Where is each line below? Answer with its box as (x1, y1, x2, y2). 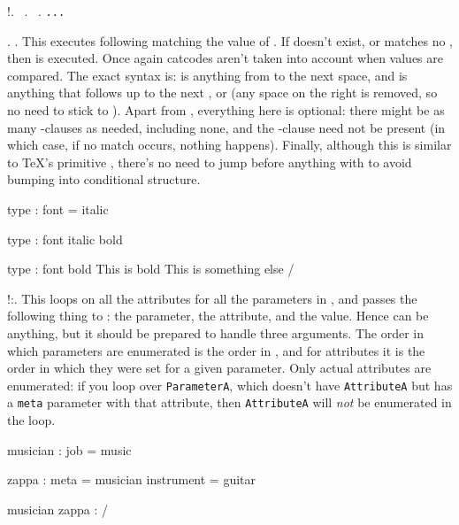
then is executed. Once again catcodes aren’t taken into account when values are (7, 49, 443, 67)
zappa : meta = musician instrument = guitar (7, 470, 256, 489)
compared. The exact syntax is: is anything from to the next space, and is (7, 66, 408, 84)
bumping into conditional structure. (7, 170, 201, 189)
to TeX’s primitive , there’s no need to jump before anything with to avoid (7, 152, 412, 171)
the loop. (7, 411, 56, 429)
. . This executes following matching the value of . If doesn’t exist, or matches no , (7, 31, 453, 50)
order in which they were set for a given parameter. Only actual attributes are (7, 359, 432, 377)
